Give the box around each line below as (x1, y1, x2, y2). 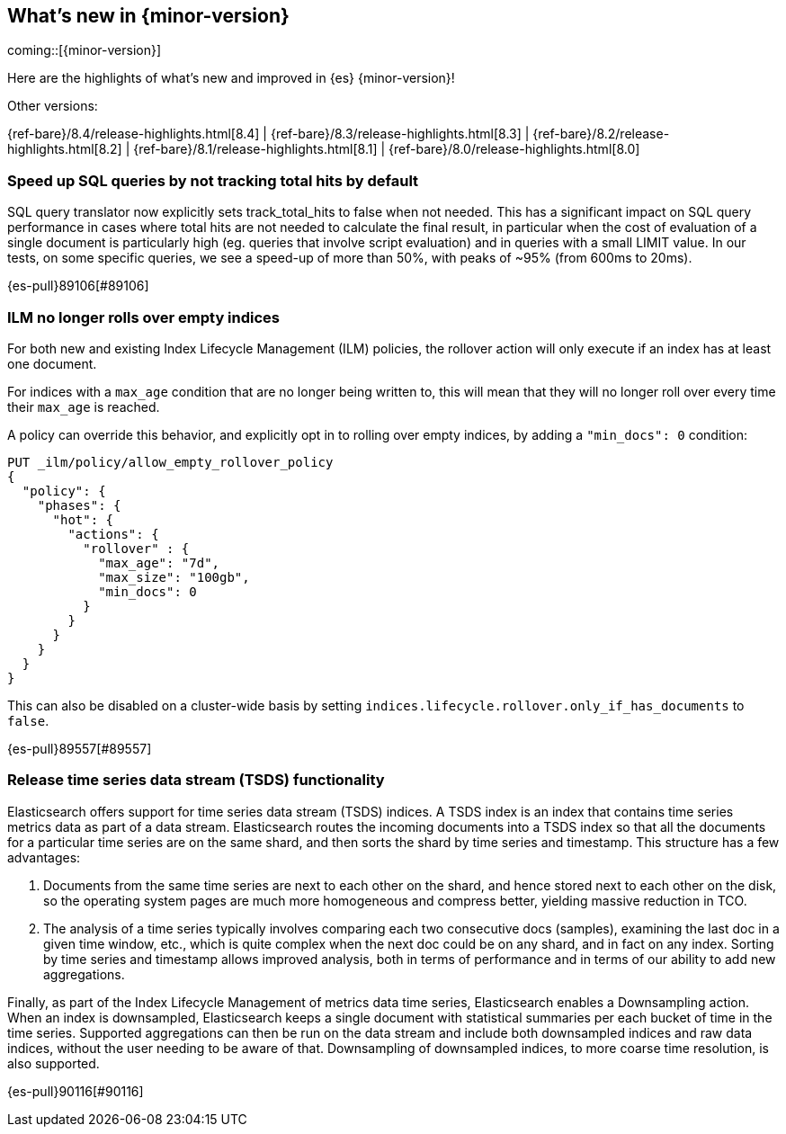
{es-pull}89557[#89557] (7, 740, 152, 756)
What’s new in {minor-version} (7, 4, 290, 27)
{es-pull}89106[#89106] (7, 278, 149, 294)
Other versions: (7, 98, 98, 114)
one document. (7, 355, 97, 371)
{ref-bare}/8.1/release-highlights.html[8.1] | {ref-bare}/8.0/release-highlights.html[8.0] (133, 141, 640, 157)
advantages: (7, 849, 81, 865)
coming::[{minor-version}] (7, 42, 162, 58)
